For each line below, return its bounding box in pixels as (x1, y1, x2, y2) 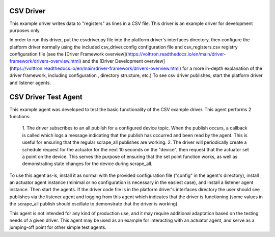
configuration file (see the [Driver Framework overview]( (9, 51, 128, 57)
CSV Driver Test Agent (9, 93, 82, 101)
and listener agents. (9, 80, 51, 86)
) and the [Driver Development (79, 58, 144, 64)
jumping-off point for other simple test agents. (9, 224, 106, 230)
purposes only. (9, 27, 41, 33)
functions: (9, 113, 31, 119)
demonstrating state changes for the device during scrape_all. (22, 161, 153, 167)
